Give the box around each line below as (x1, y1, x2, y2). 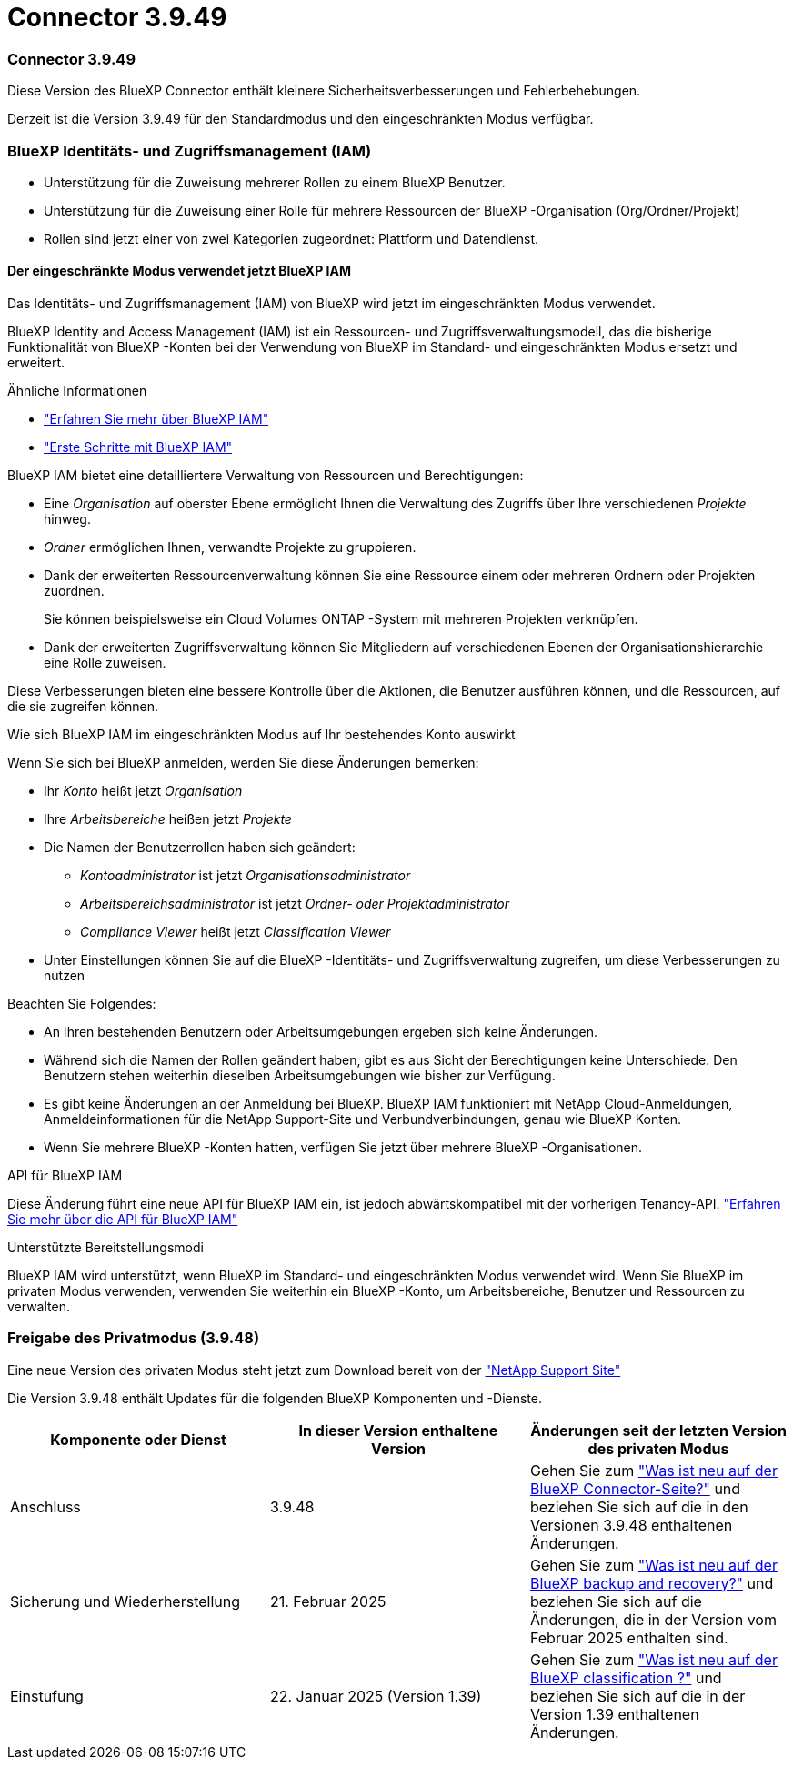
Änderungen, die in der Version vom (529, 1610, 777, 1629)
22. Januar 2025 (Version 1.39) (269, 1686, 482, 1705)
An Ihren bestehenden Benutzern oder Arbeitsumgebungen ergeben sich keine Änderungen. (44, 1024, 598, 1040)
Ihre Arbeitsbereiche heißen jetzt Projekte (44, 811, 292, 828)
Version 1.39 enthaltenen (529, 1704, 699, 1723)
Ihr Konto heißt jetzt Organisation (44, 783, 243, 799)
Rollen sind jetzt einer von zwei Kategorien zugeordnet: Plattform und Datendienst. (44, 230, 539, 246)
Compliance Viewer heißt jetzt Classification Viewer (80, 924, 391, 940)
